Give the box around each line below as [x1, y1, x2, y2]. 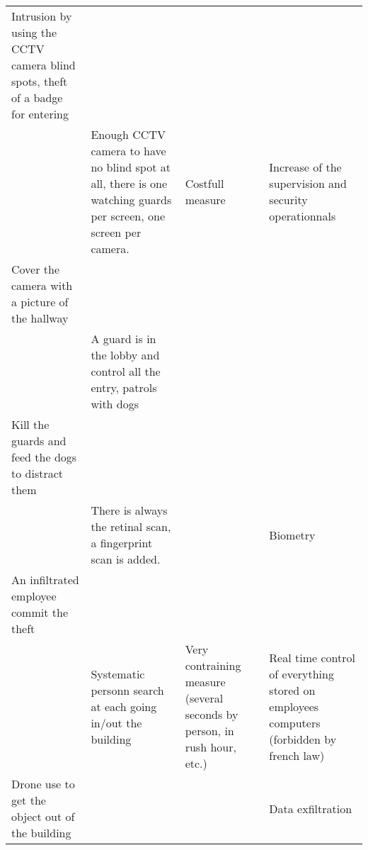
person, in [185, 722, 234, 739]
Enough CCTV [91, 126, 166, 142]
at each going [91, 698, 157, 715]
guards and [11, 432, 67, 449]
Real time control [269, 649, 355, 666]
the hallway [11, 310, 69, 326]
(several [185, 690, 224, 706]
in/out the [91, 714, 142, 731]
